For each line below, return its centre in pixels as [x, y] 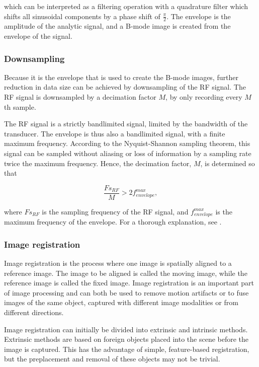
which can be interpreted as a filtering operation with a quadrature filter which [126, 6]
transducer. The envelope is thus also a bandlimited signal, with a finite [115, 133]
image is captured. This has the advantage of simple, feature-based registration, [127, 349]
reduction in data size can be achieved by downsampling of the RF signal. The [125, 87]
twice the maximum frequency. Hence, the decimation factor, [98, 163]
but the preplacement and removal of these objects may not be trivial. [112, 359]
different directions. [34, 312]
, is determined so [228, 163]
